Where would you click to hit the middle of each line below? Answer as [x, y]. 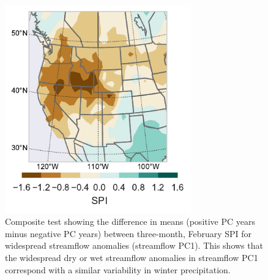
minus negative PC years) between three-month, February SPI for [128, 233]
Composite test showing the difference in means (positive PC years [130, 221]
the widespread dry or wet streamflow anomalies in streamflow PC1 [132, 258]
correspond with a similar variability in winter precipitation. [118, 269]
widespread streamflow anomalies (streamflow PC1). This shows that [134, 245]
